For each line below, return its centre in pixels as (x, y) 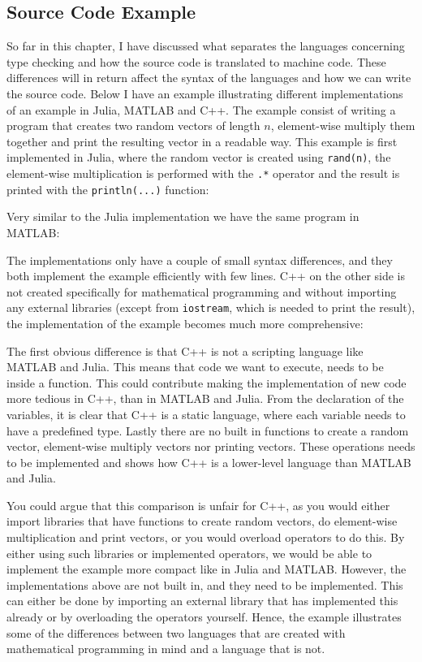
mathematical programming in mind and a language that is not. (166, 649)
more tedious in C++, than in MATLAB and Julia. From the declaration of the (205, 398)
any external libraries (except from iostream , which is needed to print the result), (211, 307)
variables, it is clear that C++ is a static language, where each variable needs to (206, 414)
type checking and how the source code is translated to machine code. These (196, 61)
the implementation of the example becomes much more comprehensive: (185, 323)
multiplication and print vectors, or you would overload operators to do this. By (206, 537)
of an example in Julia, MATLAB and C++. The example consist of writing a (201, 109)
